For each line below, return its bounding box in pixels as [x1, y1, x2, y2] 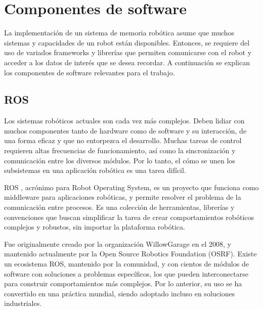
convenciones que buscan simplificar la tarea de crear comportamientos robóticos [4, 211, 254, 222]
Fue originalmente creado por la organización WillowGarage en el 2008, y [4, 238, 231, 249]
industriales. [4, 298, 42, 308]
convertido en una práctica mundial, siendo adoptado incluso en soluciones [4, 288, 235, 298]
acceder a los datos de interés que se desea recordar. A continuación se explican [4, 57, 250, 67]
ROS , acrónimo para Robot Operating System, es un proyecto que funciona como [4, 182, 259, 192]
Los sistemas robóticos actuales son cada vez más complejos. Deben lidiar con [4, 115, 245, 126]
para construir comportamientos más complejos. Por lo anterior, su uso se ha [4, 278, 242, 289]
